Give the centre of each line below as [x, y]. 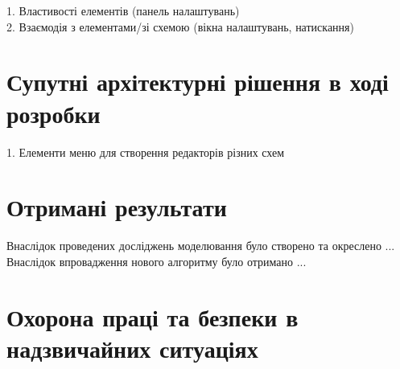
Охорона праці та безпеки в [153, 316]
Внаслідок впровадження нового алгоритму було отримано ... [157, 261]
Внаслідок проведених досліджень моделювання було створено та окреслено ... [201, 246]
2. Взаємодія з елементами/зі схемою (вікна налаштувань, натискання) [180, 26]
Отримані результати [117, 207]
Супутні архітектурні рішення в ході [198, 82]
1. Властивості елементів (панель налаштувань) [123, 10]
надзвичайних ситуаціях [132, 348]
